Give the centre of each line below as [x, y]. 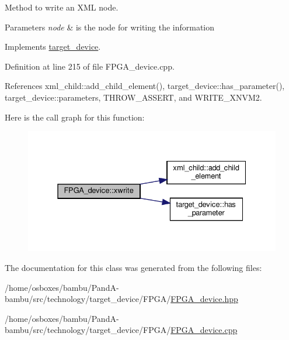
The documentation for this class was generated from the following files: [133, 267]
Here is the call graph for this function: [75, 117]
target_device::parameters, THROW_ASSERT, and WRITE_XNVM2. [133, 97]
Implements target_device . [53, 47]
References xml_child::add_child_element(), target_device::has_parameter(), [145, 86]
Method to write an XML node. [62, 7]
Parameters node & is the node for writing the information [110, 27]
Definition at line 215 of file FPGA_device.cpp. [90, 66]
